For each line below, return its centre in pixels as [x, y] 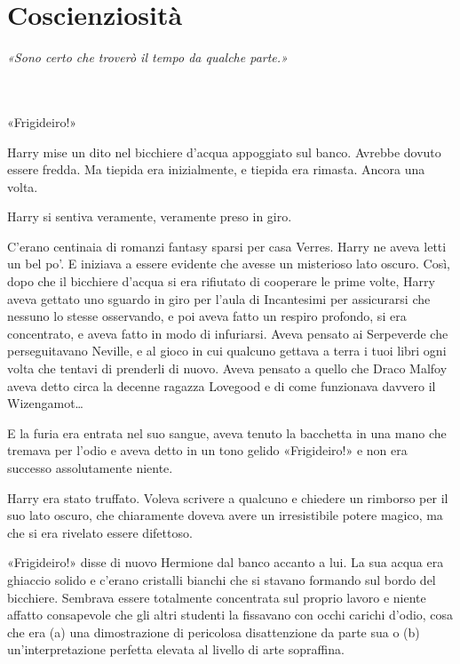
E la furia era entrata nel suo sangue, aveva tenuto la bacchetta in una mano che [227, 432]
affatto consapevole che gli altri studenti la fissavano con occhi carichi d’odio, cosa [230, 615]
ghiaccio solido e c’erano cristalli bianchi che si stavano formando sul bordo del [222, 579]
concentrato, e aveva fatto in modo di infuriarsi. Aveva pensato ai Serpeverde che [228, 333]
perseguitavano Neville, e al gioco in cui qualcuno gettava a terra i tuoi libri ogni [227, 351]
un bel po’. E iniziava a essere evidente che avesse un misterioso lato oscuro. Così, [229, 264]
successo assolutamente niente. [90, 468]
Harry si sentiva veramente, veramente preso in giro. [150, 216]
